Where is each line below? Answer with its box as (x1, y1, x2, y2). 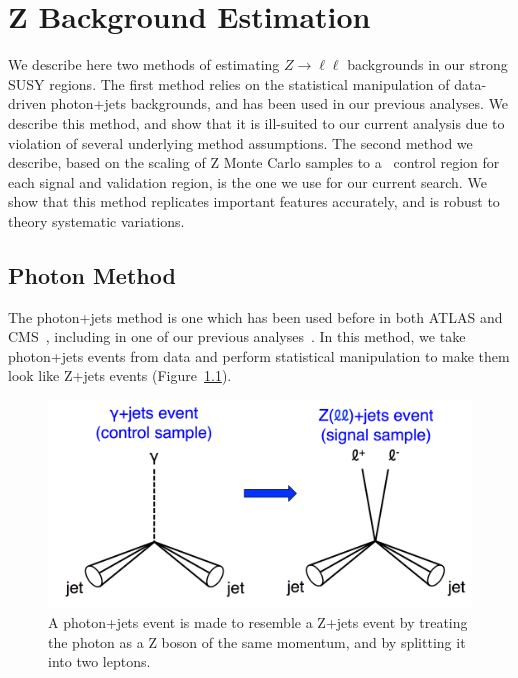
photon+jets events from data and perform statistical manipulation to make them (8, 345, 510, 366)
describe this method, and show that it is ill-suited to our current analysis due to (8, 112, 505, 133)
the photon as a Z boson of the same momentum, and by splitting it (48, 631, 466, 652)
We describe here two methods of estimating (8, 54, 280, 75)
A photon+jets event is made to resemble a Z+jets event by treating (48, 611, 468, 632)
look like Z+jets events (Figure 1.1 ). (8, 365, 232, 386)
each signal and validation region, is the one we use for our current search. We (8, 171, 487, 192)
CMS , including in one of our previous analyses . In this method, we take (8, 326, 466, 347)
